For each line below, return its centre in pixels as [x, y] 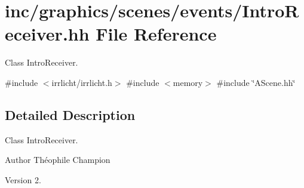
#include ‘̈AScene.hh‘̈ [256, 82]
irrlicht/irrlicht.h [82, 82]
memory [188, 82]
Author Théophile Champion [58, 160]
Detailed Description [70, 114]
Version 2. [23, 179]
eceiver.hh [47, 34]
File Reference [156, 34]
